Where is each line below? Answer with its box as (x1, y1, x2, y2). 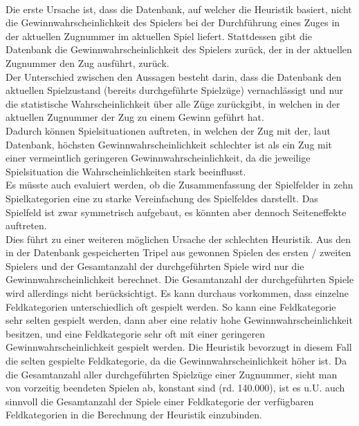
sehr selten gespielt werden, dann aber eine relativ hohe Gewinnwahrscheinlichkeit (6, 313, 353, 327)
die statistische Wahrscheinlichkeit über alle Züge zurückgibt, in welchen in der (6, 96, 340, 110)
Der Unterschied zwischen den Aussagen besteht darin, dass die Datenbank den (6, 69, 342, 84)
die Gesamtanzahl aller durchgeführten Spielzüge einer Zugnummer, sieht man (6, 367, 338, 381)
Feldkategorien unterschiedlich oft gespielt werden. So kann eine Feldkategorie (6, 299, 336, 313)
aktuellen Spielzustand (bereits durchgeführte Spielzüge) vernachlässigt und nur (6, 83, 344, 97)
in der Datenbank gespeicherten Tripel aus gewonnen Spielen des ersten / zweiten (6, 245, 351, 260)
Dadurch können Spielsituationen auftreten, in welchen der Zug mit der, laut (6, 123, 331, 137)
